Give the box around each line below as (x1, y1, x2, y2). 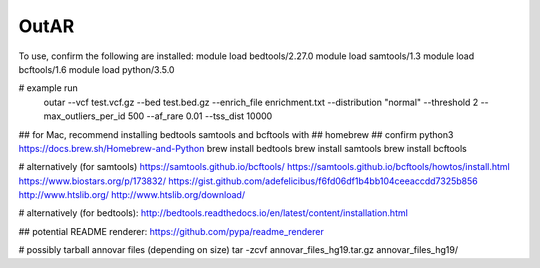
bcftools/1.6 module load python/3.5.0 (18, 63, 175, 75)
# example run (18, 82, 79, 94)
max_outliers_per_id (43, 110, 126, 122)
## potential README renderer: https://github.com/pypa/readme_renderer (18, 225, 324, 237)
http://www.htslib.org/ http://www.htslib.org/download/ (18, 189, 245, 201)
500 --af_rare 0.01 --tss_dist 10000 (127, 110, 273, 122)
